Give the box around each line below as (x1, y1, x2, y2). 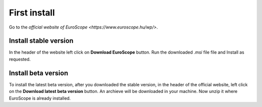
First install (9, 7, 55, 18)
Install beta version (9, 69, 68, 77)
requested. (9, 56, 31, 62)
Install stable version (9, 37, 74, 45)
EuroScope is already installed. (9, 95, 71, 101)
